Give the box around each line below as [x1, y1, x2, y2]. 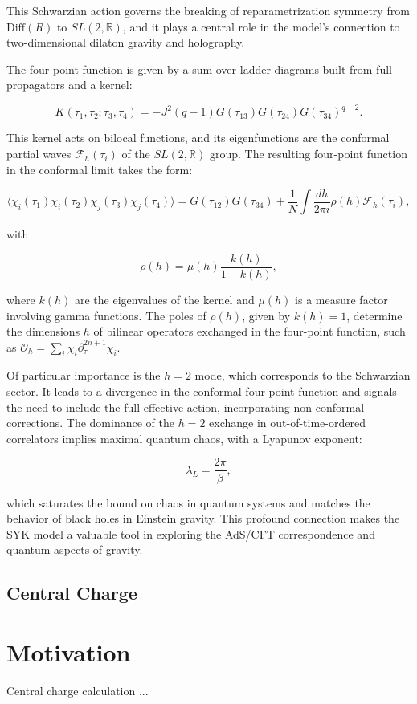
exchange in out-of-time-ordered [209, 414, 366, 431]
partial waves [6, 145, 72, 162]
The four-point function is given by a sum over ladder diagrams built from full [6, 60, 392, 77]
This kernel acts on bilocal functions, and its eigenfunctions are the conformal [6, 129, 390, 146]
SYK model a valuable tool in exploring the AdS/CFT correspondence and [6, 525, 375, 542]
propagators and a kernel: [6, 76, 133, 93]
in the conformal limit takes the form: [6, 161, 193, 177]
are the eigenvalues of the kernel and [74, 291, 255, 307]
